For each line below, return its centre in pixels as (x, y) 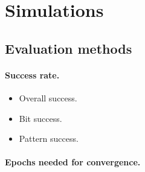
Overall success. (48, 97)
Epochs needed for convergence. (73, 162)
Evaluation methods (69, 48)
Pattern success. (49, 139)
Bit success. (40, 118)
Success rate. (32, 75)
